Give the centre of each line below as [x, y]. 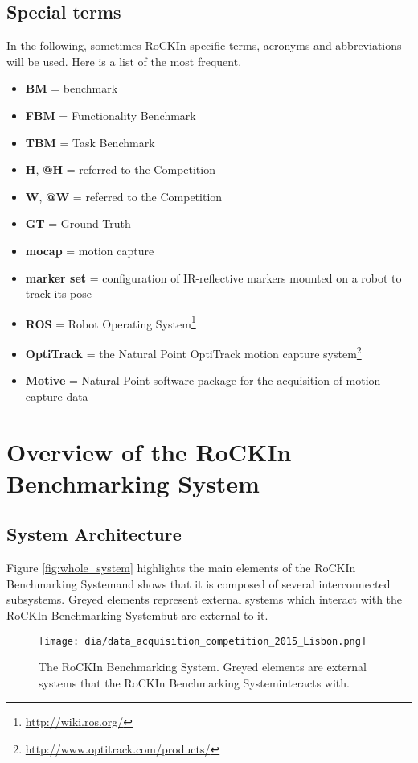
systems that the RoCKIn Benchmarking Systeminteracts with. [194, 682]
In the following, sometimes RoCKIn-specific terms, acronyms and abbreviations [204, 45]
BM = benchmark [72, 88]
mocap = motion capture [90, 250]
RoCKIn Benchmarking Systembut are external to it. [137, 615]
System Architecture [94, 534]
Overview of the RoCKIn [149, 451]
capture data [57, 396]
